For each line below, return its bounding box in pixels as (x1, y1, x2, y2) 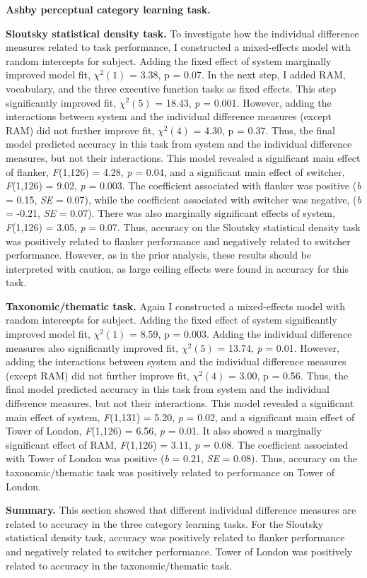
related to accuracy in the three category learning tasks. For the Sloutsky (6, 516, 324, 531)
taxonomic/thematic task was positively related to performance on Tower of (6, 465, 335, 479)
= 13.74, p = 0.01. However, (217, 340, 339, 355)
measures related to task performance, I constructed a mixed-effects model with (6, 40, 351, 54)
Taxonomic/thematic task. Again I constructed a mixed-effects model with (6, 298, 346, 313)
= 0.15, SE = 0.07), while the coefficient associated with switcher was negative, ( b (6, 191, 361, 206)
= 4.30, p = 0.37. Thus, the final (193, 122, 335, 137)
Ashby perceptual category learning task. (6, 2, 211, 16)
